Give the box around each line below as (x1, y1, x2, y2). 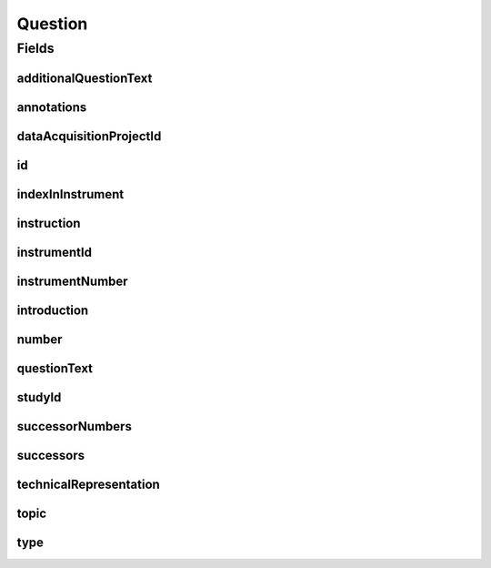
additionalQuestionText (16, 70, 153, 86)
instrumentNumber (16, 273, 128, 289)
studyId (16, 390, 62, 405)
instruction (16, 215, 81, 231)
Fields (16, 40, 55, 56)
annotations (16, 99, 87, 115)
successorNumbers (16, 419, 132, 434)
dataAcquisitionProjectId (16, 128, 162, 144)
